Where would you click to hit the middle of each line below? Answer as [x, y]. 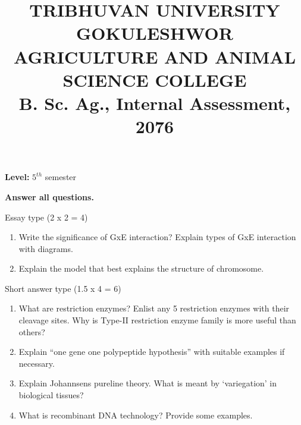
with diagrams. [46, 248]
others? [32, 331]
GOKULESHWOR [155, 33]
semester [61, 177]
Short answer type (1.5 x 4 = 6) [63, 288]
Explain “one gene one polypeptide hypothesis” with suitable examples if [152, 352]
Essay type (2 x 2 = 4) [46, 217]
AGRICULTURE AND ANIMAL [155, 56]
